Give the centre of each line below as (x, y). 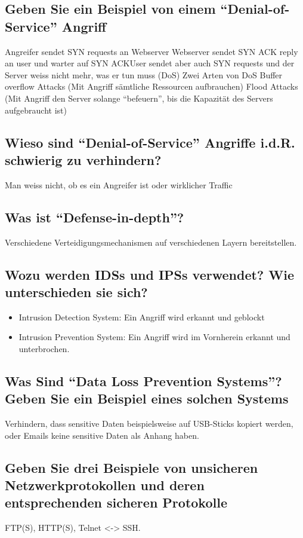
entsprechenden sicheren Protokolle (116, 502)
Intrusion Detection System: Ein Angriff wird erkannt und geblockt (142, 317)
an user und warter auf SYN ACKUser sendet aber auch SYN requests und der (150, 63)
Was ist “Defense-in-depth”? (95, 217)
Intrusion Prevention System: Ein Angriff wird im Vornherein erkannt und (154, 337)
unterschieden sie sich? (76, 291)
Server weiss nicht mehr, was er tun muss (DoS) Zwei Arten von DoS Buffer (144, 74)
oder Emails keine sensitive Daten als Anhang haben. (102, 435)
